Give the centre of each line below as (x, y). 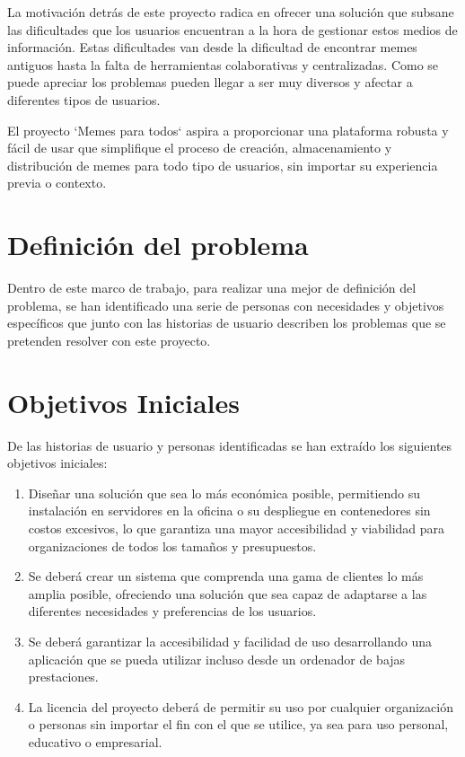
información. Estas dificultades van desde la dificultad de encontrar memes (212, 47)
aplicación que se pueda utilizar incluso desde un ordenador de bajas (217, 659)
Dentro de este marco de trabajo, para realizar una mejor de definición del (212, 288)
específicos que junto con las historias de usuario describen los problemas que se (227, 323)
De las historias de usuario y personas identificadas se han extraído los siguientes (230, 445)
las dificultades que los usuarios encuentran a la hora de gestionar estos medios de (232, 29)
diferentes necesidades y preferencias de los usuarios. (172, 611)
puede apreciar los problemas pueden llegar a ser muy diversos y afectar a (210, 82)
